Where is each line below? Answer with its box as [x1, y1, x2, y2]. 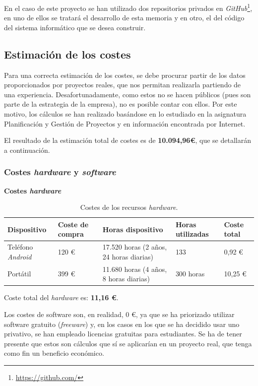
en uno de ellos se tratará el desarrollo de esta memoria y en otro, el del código [4, 12, 245, 23]
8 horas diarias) [102, 273, 150, 284]
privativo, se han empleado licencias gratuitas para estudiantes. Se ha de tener [4, 328, 242, 339]
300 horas [175, 268, 205, 279]
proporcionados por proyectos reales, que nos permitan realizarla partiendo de [4, 79, 241, 90]
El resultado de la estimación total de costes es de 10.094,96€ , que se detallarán [4, 135, 252, 145]
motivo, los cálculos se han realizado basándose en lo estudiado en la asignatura [4, 109, 247, 119]
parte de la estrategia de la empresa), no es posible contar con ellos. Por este [4, 99, 237, 109]
